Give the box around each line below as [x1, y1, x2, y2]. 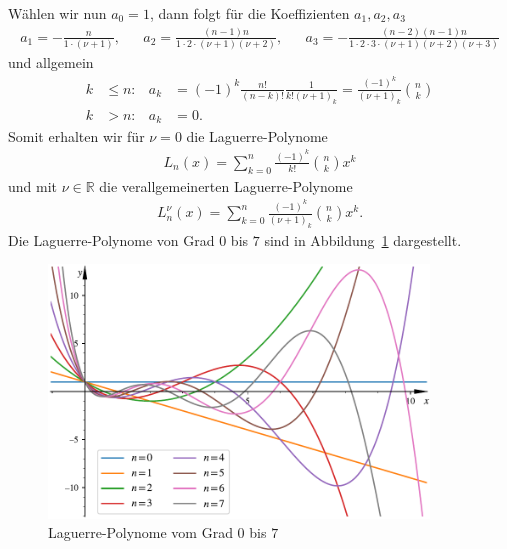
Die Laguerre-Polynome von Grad [8, 229, 215, 250]
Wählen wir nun [8, 3, 107, 23]
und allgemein [8, 52, 94, 73]
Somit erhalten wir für [8, 125, 145, 146]
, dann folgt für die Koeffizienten [149, 3, 350, 23]
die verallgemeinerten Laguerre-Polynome [99, 175, 353, 196]
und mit [8, 175, 58, 196]
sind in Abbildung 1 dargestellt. [264, 229, 462, 250]
